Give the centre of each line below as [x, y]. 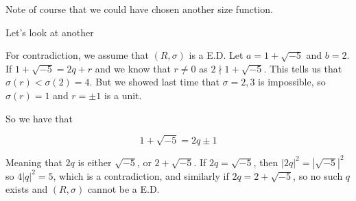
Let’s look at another [50, 32]
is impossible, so [292, 82]
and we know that [133, 68]
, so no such [318, 175]
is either [95, 162]
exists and [27, 189]
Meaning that [34, 162]
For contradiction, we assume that [77, 55]
